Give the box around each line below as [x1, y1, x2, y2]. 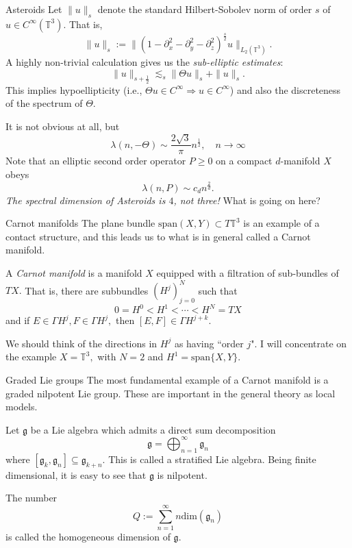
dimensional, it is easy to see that [5, 467, 147, 482]
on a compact [216, 153, 273, 168]
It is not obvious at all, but [5, 119, 120, 133]
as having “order [174, 336, 244, 350]
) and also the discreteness [229, 82, 341, 97]
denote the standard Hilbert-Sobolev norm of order [97, 2, 312, 16]
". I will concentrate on [251, 336, 347, 350]
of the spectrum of [5, 96, 83, 110]
